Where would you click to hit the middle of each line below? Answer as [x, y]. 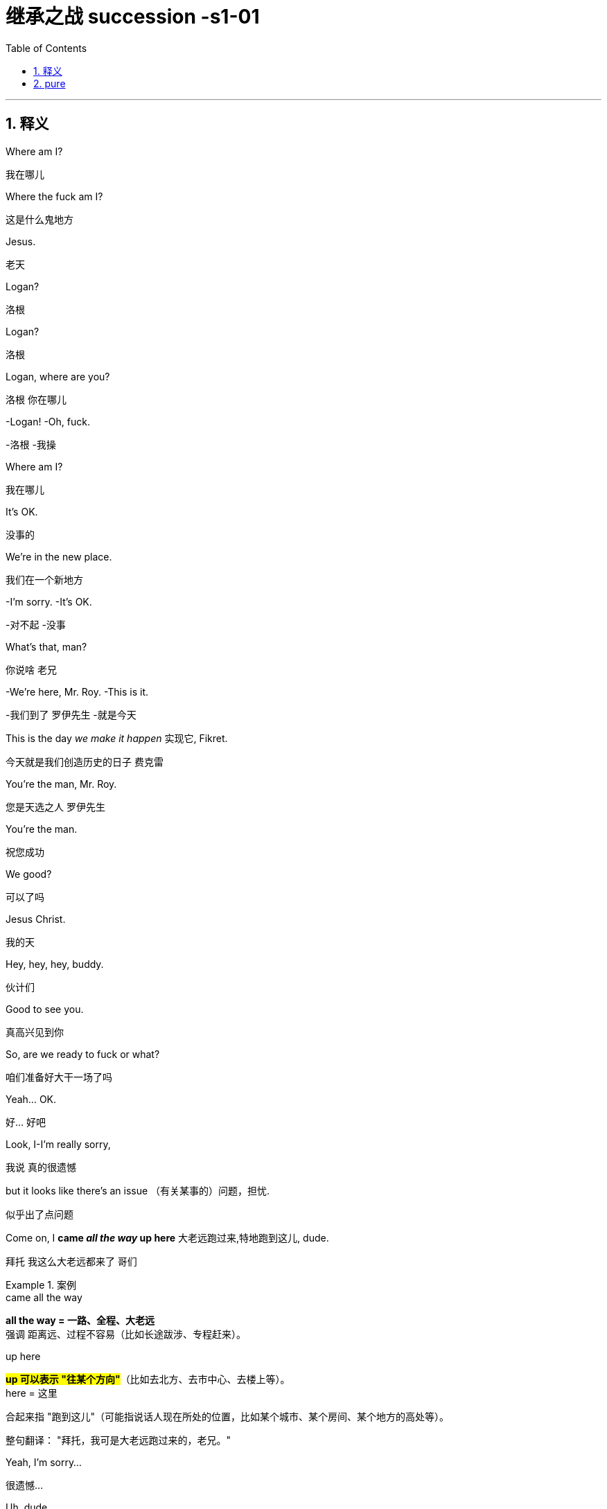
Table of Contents [46, 48]
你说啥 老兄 [31, 669]
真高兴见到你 [35, 1032]
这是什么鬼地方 [39, 219]
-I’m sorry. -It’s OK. [49, 601]
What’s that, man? [46, 646]
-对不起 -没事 [36, 624]
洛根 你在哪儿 [36, 399]
